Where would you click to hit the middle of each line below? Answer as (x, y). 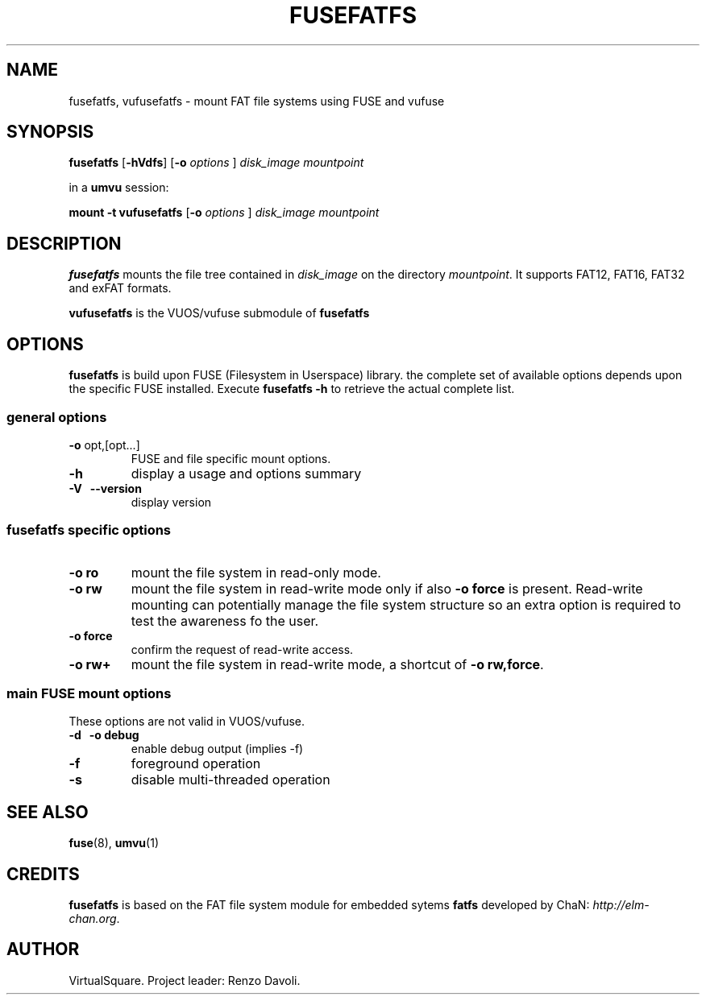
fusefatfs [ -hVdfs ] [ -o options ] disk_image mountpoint (216, 163)
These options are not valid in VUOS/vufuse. (187, 722)
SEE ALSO (48, 812)
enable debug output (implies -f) (217, 749)
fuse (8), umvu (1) (114, 843)
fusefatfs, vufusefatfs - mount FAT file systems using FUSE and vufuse (257, 101)
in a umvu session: (119, 188)
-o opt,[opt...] (104, 445)
